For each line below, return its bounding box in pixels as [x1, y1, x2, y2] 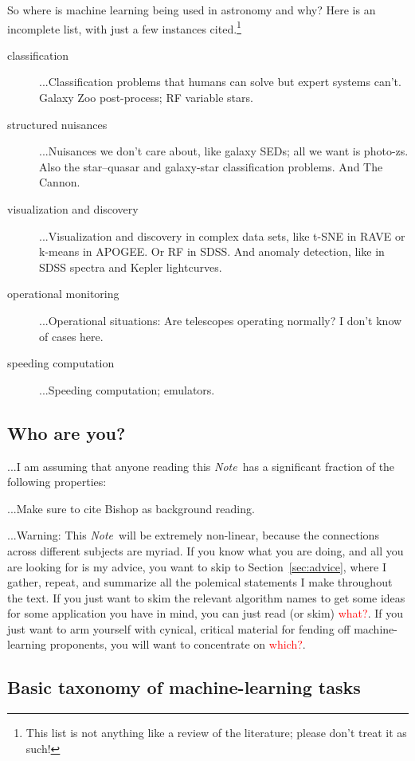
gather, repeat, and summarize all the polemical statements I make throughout [7, 574, 393, 590]
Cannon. [39, 174, 80, 190]
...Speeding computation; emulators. [39, 381, 215, 398]
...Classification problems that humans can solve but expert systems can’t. [39, 73, 401, 90]
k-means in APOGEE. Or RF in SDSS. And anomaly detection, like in [39, 243, 385, 260]
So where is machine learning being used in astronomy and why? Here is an [7, 2, 376, 18]
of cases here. [39, 328, 104, 344]
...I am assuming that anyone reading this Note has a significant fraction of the [7, 457, 395, 474]
